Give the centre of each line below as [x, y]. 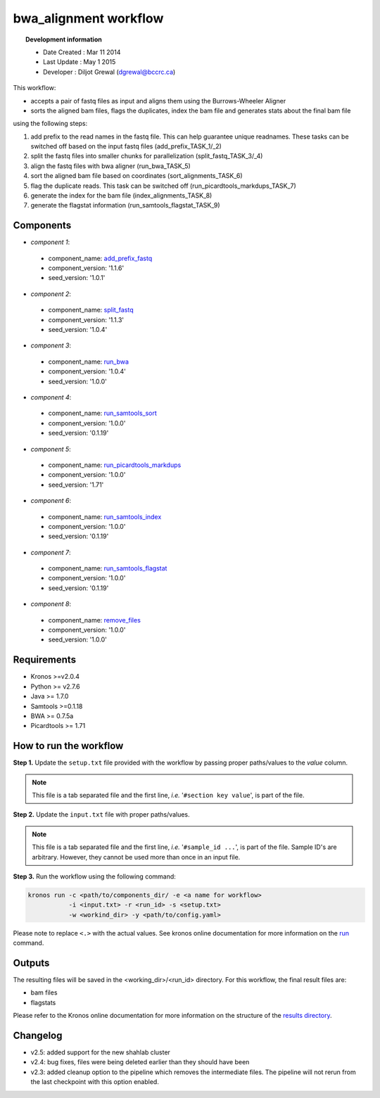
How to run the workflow [68, 746]
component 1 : [50, 242]
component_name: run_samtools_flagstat [108, 568]
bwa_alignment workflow [88, 18]
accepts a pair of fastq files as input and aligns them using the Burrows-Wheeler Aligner [158, 101]
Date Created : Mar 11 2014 [82, 52]
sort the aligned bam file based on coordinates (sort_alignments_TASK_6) [137, 176]
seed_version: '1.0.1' [77, 278]
